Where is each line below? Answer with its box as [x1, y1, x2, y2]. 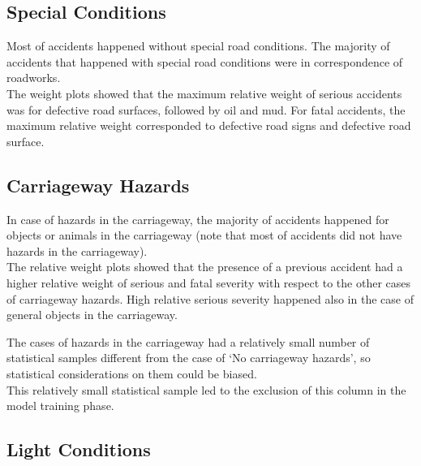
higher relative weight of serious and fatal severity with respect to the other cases [6, 274, 411, 291]
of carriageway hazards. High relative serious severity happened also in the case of [6, 290, 414, 307]
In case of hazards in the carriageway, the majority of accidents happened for [6, 210, 389, 227]
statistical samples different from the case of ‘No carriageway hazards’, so [6, 349, 371, 366]
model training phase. [6, 397, 114, 414]
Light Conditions [6, 437, 151, 462]
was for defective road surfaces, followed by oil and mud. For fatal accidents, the [6, 101, 406, 118]
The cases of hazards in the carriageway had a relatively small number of [6, 333, 370, 350]
